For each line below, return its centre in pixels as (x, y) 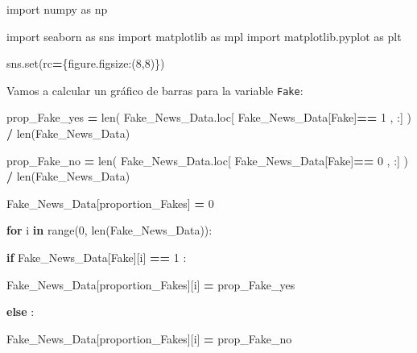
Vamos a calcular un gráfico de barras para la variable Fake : (155, 90)
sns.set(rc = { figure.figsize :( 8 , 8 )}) (86, 63)
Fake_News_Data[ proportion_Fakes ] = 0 (110, 203)
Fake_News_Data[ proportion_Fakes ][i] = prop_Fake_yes (151, 284)
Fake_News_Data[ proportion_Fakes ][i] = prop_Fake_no (149, 338)
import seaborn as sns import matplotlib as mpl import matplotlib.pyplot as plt (204, 36)
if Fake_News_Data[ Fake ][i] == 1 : (97, 257)
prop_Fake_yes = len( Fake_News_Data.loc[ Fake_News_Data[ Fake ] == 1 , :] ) (209, 117)
